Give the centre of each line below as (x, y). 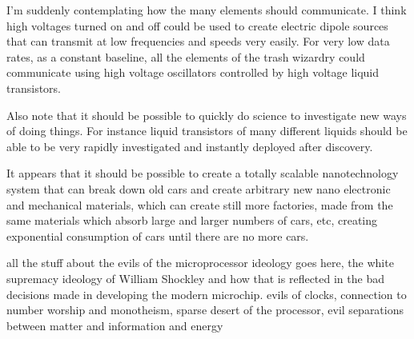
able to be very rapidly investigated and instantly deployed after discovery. (190, 146)
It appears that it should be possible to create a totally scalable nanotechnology (203, 173)
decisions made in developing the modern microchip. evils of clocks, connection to (207, 294)
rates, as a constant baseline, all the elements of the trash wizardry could (186, 56)
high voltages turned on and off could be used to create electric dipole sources (197, 25)
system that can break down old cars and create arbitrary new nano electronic (199, 188)
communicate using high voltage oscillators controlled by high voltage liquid (193, 72)
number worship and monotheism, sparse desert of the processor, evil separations (205, 310)
